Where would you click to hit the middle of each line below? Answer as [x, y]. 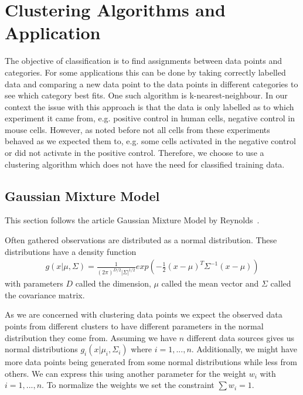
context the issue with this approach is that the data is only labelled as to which [149, 106]
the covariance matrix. [45, 294]
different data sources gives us [240, 337]
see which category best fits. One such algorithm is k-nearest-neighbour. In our [146, 95]
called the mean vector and [210, 283]
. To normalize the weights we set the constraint [128, 385]
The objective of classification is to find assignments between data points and [144, 61]
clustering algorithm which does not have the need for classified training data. [145, 164]
